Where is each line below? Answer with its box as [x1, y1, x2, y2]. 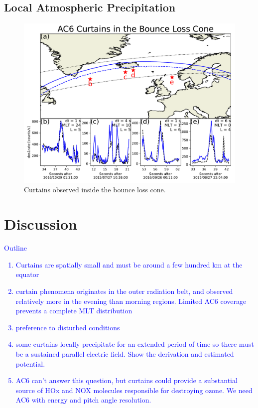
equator [15, 269, 39, 279]
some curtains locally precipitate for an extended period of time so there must [15, 339, 254, 349]
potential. [15, 358, 45, 369]
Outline [4, 243, 27, 253]
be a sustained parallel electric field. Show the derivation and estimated [15, 348, 234, 359]
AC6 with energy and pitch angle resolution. [15, 395, 151, 405]
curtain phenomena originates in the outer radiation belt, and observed [15, 285, 233, 296]
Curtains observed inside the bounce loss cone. [24, 184, 166, 195]
